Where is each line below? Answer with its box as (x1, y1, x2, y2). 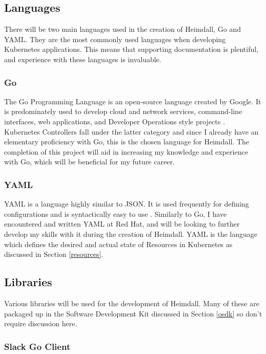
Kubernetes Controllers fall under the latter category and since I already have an (4, 126, 259, 137)
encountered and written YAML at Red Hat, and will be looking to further (4, 218, 240, 229)
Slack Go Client (4, 340, 71, 352)
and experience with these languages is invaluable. (4, 53, 161, 64)
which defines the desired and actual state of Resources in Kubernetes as (4, 238, 233, 249)
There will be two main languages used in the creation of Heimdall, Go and (4, 24, 241, 34)
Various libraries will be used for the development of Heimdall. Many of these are (4, 297, 259, 308)
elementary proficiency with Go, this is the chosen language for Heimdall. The (4, 136, 249, 147)
